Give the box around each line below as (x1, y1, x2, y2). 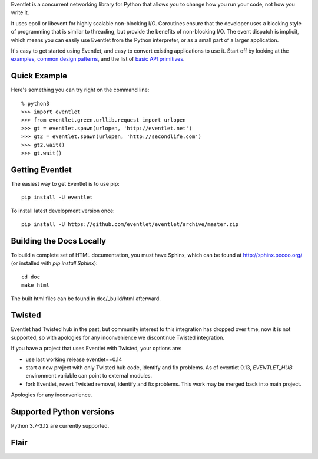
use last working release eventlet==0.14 (25, 356, 122, 363)
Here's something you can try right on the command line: (11, 86, 150, 94)
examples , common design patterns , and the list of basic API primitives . (11, 55, 185, 63)
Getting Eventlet (11, 165, 72, 175)
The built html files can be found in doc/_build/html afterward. (11, 295, 161, 302)
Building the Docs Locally (11, 236, 106, 246)
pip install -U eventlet (21, 194, 93, 201)
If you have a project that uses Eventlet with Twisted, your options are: (11, 345, 182, 352)
